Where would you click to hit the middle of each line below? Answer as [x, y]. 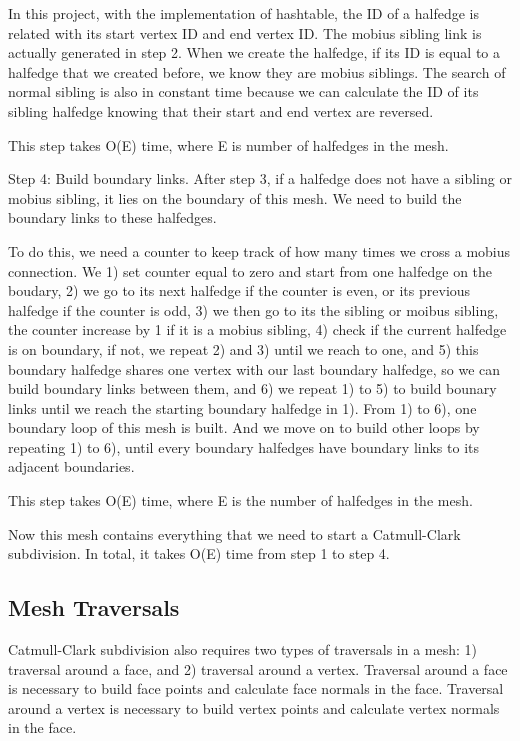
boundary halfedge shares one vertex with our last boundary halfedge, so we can [254, 368]
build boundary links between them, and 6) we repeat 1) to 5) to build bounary [252, 388]
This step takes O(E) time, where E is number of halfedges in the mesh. [228, 144]
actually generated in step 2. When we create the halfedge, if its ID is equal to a [254, 52]
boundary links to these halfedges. [112, 217]
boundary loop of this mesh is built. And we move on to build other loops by [244, 427]
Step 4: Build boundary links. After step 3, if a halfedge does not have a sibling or [260, 178]
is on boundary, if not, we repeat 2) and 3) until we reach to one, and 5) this [243, 348]
